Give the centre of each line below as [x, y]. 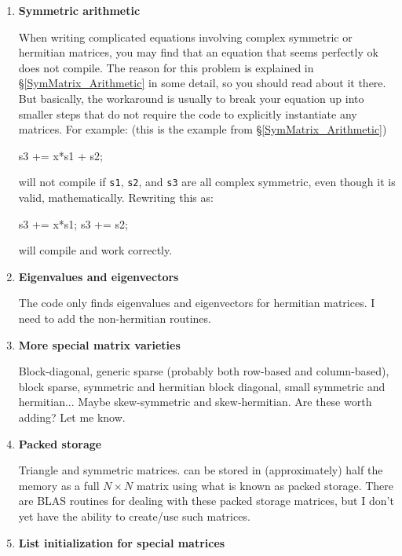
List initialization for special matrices [122, 542]
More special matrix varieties [99, 344]
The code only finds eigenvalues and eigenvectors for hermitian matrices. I [197, 303]
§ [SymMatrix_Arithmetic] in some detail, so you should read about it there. [202, 83]
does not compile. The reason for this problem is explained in [166, 67]
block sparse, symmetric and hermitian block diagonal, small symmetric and [202, 386]
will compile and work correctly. [95, 250]
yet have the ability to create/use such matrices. [134, 516]
